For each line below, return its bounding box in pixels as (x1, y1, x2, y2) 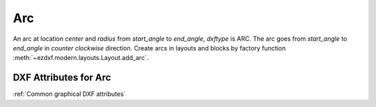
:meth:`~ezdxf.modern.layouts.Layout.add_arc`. (13, 54, 149, 62)
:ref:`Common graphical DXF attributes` (13, 90, 126, 98)
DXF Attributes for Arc (13, 72, 111, 84)
